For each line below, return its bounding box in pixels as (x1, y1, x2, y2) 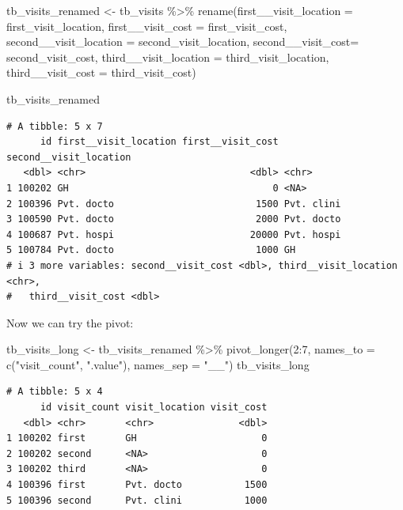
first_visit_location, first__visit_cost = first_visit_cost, (6, 17, 287, 34)
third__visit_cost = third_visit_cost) (6, 64, 196, 81)
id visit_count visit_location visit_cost (40, 402, 268, 414)
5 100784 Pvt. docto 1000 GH (6, 244, 296, 256)
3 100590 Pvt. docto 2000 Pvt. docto (6, 213, 341, 225)
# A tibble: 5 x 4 (6, 386, 103, 398)
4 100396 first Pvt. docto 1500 (6, 479, 268, 491)
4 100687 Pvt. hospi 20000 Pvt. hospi (6, 229, 341, 240)
